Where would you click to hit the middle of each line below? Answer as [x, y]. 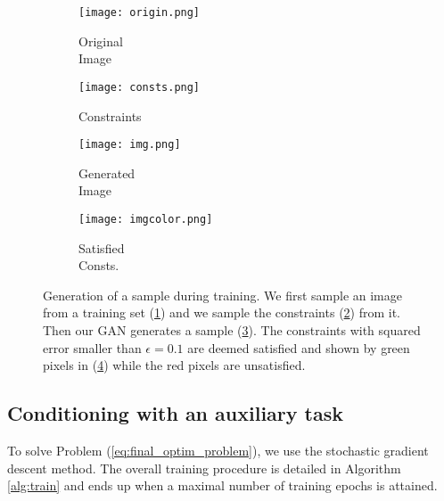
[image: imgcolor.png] [146, 219]
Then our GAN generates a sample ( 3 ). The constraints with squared [232, 329]
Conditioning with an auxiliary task [175, 413]
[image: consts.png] [140, 87]
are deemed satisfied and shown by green [299, 347]
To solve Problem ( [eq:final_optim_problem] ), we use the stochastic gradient [218, 450]
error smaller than [92, 347]
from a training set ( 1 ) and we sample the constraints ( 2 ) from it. [222, 312]
